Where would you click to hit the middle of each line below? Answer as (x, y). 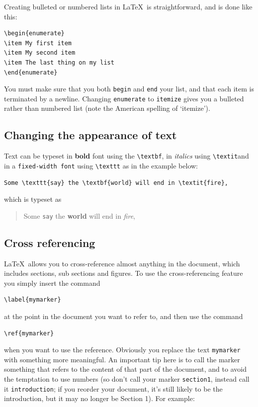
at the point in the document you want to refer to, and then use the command (124, 316)
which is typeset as (33, 199)
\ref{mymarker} (29, 333)
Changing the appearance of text (90, 135)
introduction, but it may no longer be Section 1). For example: (99, 398)
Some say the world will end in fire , (80, 215)
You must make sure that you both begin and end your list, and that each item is (129, 89)
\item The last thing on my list (59, 62)
